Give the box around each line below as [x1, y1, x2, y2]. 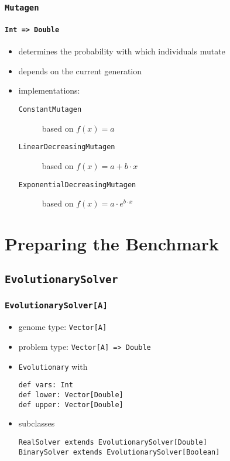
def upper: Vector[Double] [18, 400, 123, 409]
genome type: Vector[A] [18, 321, 107, 333]
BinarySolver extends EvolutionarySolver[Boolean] [18, 448, 220, 456]
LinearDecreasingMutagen [18, 143, 115, 152]
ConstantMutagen [18, 105, 82, 114]
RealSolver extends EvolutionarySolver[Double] [18, 438, 207, 446]
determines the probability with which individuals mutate [18, 45, 225, 57]
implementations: [18, 84, 80, 97]
